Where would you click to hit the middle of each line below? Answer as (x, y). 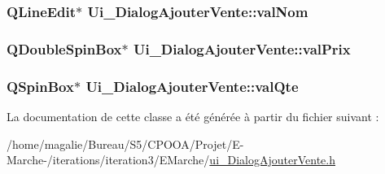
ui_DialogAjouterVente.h (273, 160)
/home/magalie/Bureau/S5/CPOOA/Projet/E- (125, 144)
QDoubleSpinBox (64, 48)
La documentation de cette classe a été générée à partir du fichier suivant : (193, 116)
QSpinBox (40, 86)
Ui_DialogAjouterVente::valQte (192, 86)
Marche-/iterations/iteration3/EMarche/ (108, 160)
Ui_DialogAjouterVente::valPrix (242, 48)
